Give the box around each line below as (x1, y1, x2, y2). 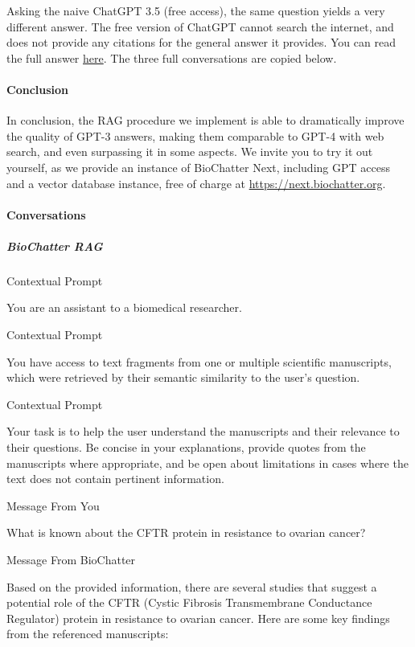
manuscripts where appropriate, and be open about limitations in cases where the (6, 454, 409, 471)
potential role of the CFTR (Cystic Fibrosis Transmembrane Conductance (6, 594, 372, 611)
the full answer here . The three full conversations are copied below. (6, 49, 337, 66)
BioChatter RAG (6, 237, 103, 254)
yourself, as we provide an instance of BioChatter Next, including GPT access (6, 158, 390, 175)
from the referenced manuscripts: (6, 625, 169, 642)
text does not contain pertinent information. (6, 470, 224, 487)
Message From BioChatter (6, 551, 136, 568)
